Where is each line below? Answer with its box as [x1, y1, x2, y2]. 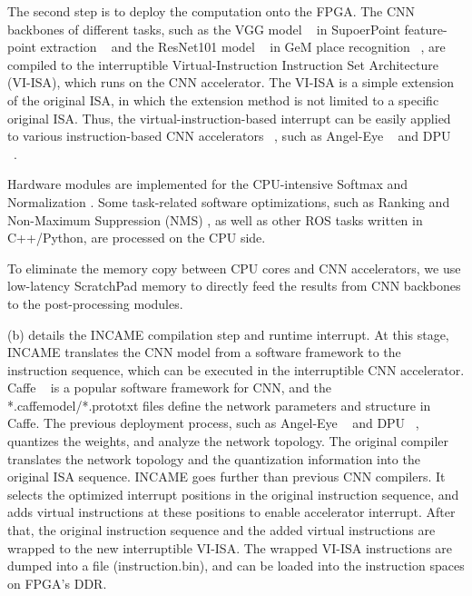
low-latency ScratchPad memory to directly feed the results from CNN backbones [7, 276, 461, 295]
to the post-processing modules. [7, 293, 183, 313]
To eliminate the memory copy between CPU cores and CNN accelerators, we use [7, 258, 461, 277]
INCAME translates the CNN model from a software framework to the [7, 343, 401, 362]
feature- [404, 19, 447, 38]
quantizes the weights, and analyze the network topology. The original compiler [7, 432, 448, 451]
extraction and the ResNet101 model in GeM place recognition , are [40, 37, 446, 56]
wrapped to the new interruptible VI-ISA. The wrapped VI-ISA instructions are [7, 538, 453, 557]
